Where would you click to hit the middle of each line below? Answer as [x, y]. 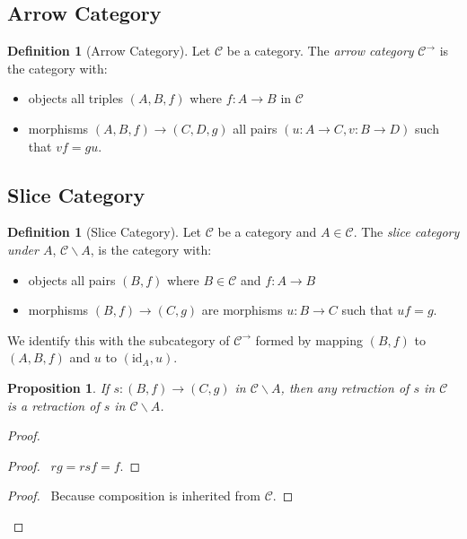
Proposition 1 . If [58, 387]
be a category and [267, 232]
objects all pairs [72, 279]
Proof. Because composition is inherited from [134, 496]
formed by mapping [309, 339]
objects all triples [75, 98]
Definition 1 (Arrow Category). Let [109, 51]
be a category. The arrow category [320, 51]
